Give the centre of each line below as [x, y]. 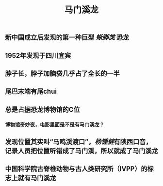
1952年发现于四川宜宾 [38, 56]
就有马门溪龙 [37, 178]
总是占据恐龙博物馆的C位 [42, 110]
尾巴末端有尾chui [31, 92]
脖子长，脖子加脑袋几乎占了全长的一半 [62, 73]
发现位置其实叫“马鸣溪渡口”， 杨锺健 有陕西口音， [79, 142]
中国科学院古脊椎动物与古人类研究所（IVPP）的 [76, 169]
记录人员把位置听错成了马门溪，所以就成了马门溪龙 [81, 151]
